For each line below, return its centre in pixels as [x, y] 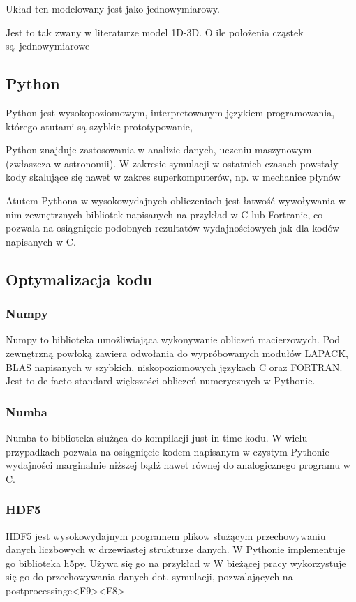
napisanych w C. [41, 241]
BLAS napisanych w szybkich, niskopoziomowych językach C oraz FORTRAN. [174, 367]
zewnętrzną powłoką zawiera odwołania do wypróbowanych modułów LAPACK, [177, 353]
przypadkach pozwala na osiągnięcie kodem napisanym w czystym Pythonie [168, 451]
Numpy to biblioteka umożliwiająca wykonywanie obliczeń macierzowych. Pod [173, 339]
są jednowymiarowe [48, 46]
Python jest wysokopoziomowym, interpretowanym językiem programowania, [170, 112]
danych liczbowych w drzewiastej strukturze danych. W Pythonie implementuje [176, 549]
